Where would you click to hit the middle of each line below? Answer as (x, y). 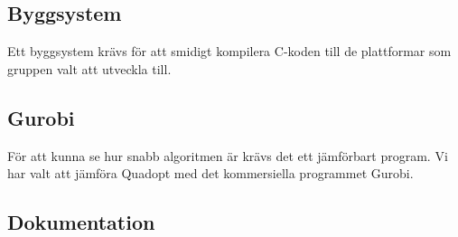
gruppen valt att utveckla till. (89, 68)
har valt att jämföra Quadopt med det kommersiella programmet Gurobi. (210, 173)
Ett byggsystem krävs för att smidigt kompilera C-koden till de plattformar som (229, 51)
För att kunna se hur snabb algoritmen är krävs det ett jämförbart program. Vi (228, 155)
